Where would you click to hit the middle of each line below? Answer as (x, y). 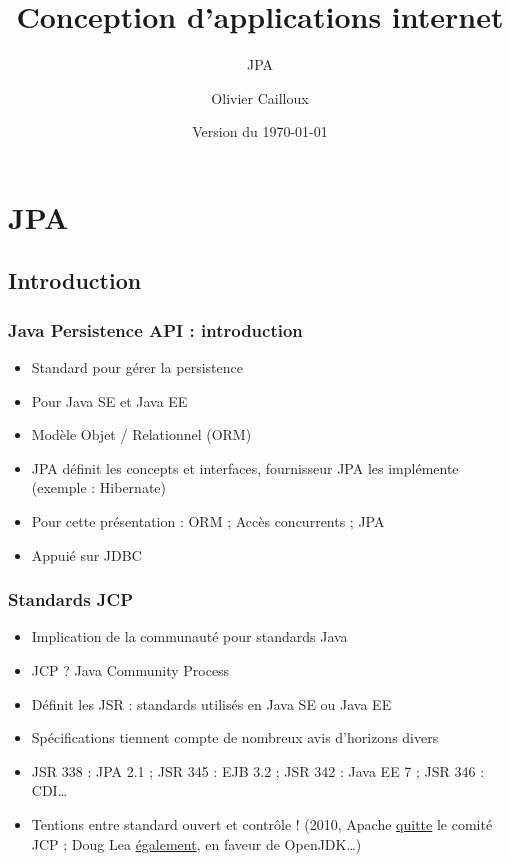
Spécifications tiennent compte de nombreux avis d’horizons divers (235, 737)
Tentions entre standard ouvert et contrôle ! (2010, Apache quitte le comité (262, 824)
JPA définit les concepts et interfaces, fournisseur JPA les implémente (245, 467)
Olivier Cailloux (260, 97)
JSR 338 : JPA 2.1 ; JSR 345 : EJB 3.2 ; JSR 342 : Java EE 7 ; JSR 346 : (258, 770)
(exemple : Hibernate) (99, 487)
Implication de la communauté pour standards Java (189, 636)
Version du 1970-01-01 (260, 131)
